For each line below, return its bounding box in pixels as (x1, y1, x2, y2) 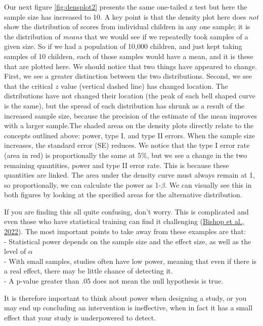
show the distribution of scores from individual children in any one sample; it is (4, 21, 250, 32)
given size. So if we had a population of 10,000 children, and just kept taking (4, 41, 242, 51)
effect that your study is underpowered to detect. (4, 312, 156, 322)
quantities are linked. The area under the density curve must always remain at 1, (4, 170, 255, 180)
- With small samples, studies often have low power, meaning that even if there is (4, 255, 257, 266)
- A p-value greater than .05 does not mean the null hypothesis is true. (4, 276, 224, 286)
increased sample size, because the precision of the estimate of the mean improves (4, 110, 257, 121)
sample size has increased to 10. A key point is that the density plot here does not (4, 11, 258, 22)
